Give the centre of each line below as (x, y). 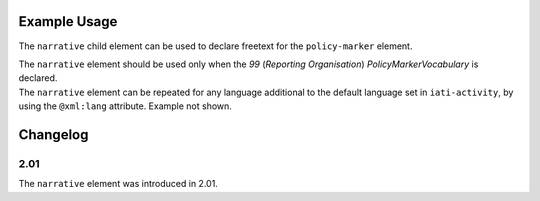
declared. (38, 78)
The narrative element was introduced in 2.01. (118, 184)
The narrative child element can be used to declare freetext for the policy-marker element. (215, 46)
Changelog (53, 134)
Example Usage (68, 21)
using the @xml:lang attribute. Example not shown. (125, 106)
